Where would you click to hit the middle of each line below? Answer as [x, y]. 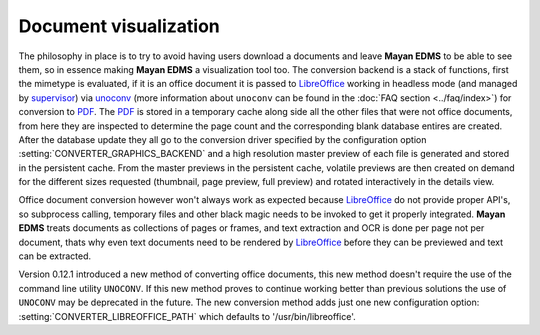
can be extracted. [55, 256]
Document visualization [119, 26]
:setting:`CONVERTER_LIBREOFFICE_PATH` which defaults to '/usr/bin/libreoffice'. [187, 316]
